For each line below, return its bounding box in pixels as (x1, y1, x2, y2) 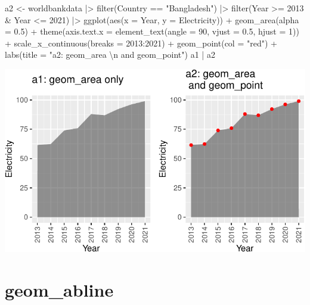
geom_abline (5, 278, 114, 302)
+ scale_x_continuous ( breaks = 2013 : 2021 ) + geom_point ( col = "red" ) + (5, 36, 277, 49)
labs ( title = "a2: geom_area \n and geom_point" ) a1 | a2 (5, 48, 215, 61)
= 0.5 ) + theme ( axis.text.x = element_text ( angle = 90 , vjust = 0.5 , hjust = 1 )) (5, 25, 299, 38)
